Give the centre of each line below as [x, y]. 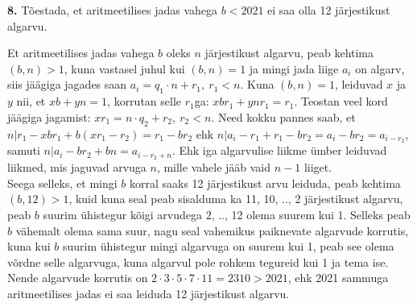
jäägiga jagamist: [49, 116]
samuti [24, 150]
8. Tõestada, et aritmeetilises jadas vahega [113, 10]
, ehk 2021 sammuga [338, 278]
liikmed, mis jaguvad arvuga [77, 167]
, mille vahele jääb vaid [214, 167]
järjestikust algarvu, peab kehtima [289, 53]
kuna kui [29, 246]
